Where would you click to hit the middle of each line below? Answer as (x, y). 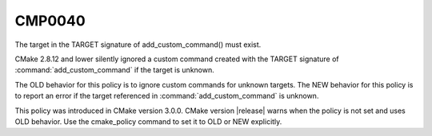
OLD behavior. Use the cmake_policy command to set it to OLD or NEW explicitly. (148, 121)
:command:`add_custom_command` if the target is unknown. (115, 70)
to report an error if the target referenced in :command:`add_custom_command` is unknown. (167, 96)
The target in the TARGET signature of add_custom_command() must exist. (138, 45)
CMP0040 (50, 21)
